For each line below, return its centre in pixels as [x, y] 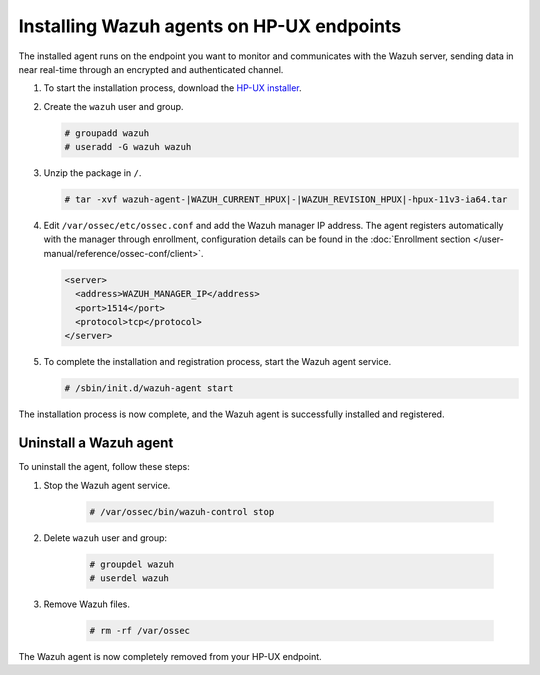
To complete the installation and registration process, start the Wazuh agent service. [217, 362]
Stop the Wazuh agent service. [107, 485]
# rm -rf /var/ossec [139, 630]
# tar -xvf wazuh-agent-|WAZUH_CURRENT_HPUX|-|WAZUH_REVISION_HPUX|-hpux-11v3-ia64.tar [286, 199]
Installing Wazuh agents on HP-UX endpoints [210, 26]
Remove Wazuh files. [86, 604]
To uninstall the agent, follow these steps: [104, 467]
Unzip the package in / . [92, 173]
